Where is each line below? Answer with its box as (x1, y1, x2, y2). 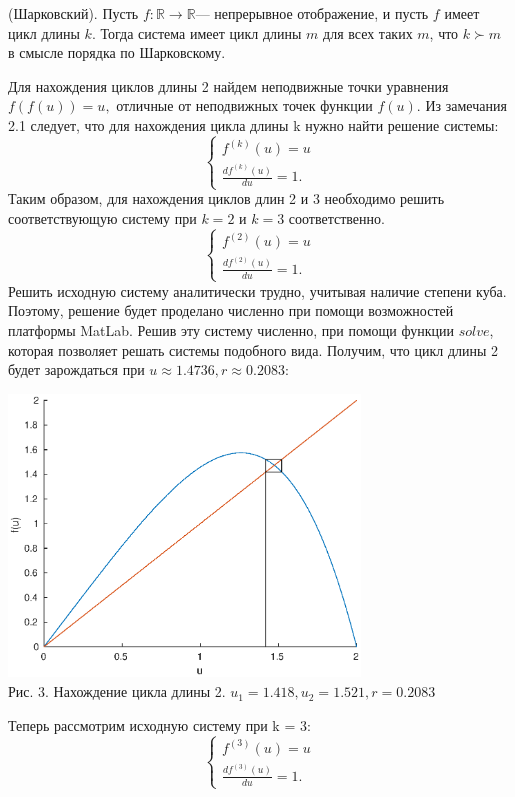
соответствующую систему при (8, 207, 197, 228)
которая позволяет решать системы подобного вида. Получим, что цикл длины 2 (8, 339, 499, 360)
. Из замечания (416, 95, 507, 116)
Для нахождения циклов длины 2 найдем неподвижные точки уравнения (8, 75, 449, 96)
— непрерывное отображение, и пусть (195, 3, 429, 23)
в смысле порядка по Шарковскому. (8, 42, 226, 63)
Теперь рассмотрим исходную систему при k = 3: (8, 714, 311, 735)
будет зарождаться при (8, 359, 145, 380)
